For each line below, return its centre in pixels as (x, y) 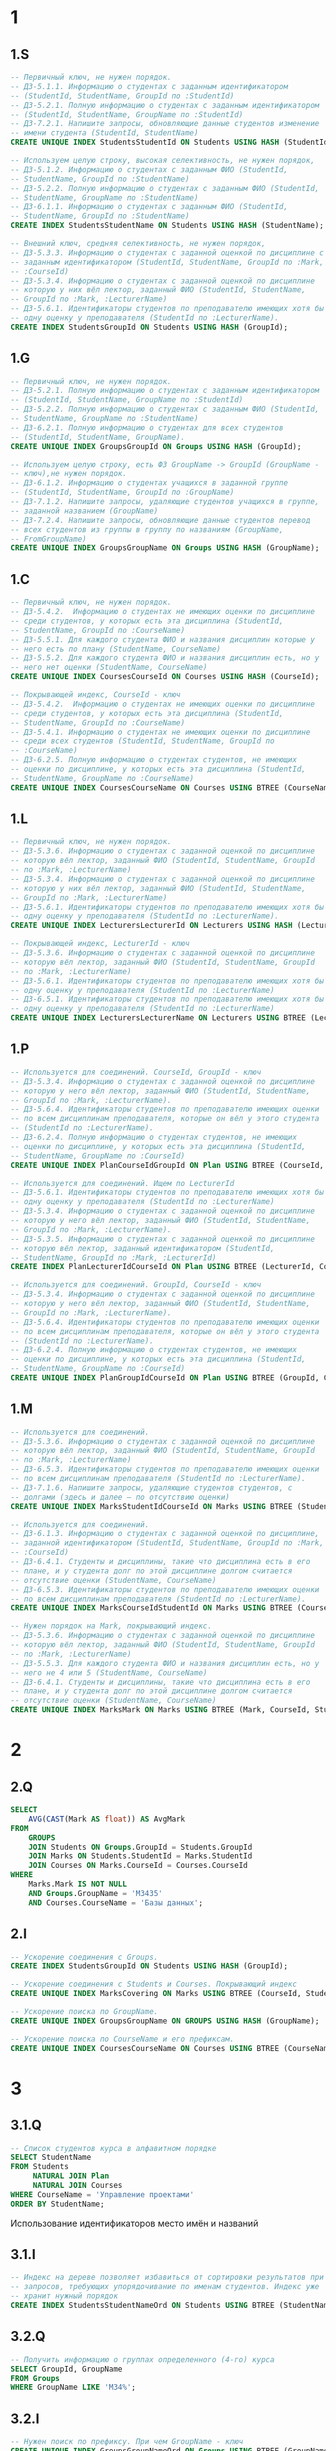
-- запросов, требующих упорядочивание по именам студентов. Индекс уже (165, 2287)
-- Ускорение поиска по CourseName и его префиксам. (122, 2039)
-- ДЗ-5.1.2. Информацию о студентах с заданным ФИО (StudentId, (149, 169)
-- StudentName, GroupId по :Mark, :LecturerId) (113, 1257)
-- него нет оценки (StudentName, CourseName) (109, 667)
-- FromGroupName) (48, 539)
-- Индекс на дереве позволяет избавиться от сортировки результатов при (167, 2277)
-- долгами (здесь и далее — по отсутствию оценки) (120, 1497)
